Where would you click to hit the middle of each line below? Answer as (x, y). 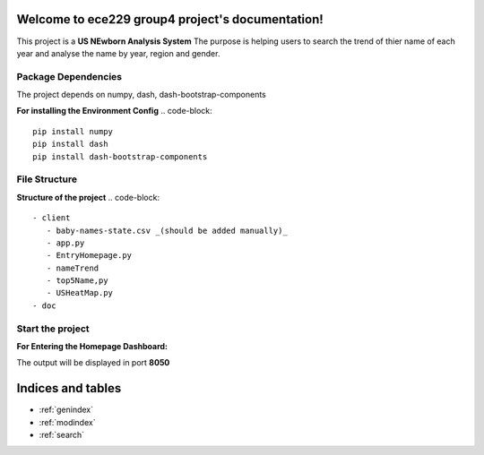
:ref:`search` (62, 435)
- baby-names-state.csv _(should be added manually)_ (167, 230)
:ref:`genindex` (66, 410)
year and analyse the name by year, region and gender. (118, 53)
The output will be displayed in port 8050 (93, 363)
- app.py (65, 243)
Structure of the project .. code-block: (88, 197)
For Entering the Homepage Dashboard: (92, 347)
